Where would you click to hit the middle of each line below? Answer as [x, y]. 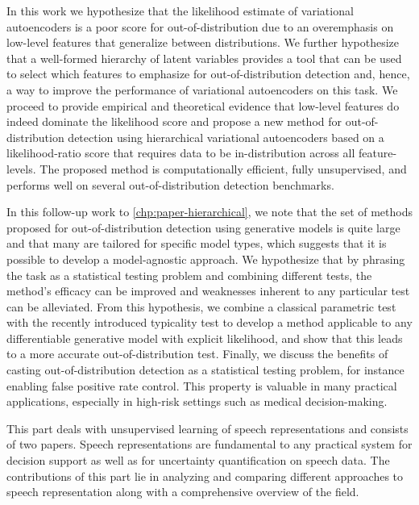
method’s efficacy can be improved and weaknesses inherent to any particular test [208, 291]
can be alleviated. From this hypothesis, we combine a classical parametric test [201, 306]
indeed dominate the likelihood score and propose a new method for [174, 121]
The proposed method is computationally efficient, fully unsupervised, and [223, 168]
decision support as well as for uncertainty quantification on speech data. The [198, 460]
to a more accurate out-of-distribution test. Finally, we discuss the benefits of [197, 354]
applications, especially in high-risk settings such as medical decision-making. [197, 401]
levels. [21, 168]
